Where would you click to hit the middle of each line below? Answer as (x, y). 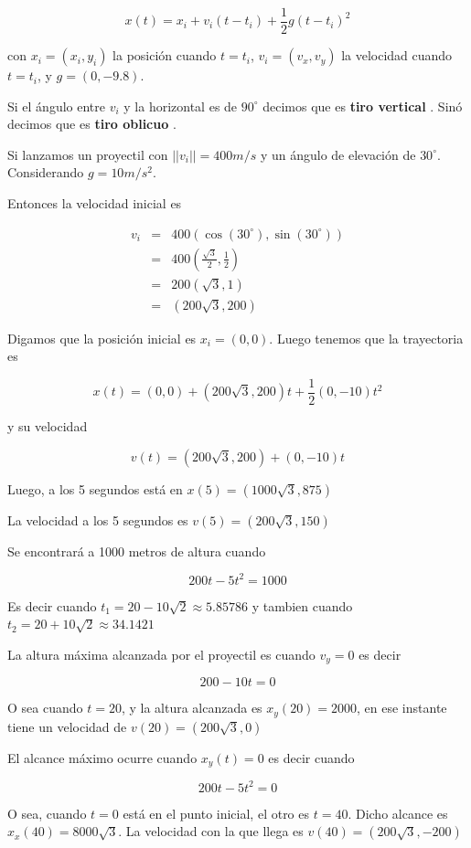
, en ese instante (402, 708)
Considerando (46, 172)
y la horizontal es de (181, 106)
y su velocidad (48, 426)
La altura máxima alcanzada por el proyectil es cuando (161, 654)
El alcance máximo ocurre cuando (102, 757)
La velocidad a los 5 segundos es (98, 519)
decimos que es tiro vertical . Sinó (363, 106)
